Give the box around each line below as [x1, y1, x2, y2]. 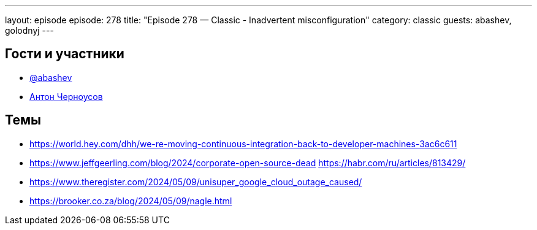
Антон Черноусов [29, 91, 103, 102]
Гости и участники [5, 46, 124, 62]
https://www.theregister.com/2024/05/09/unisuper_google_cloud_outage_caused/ [29, 176, 362, 187]
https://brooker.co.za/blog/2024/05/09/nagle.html [29, 195, 232, 206]
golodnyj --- [5, 25, 54, 36]
